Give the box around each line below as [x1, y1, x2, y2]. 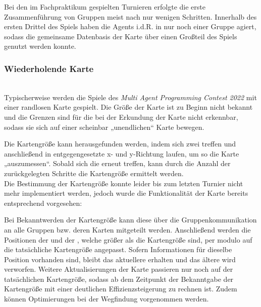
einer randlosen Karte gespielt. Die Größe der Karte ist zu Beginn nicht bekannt [4, 102, 253, 112]
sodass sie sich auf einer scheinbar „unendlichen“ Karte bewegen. [4, 121, 204, 132]
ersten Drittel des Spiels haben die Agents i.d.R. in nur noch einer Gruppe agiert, [4, 21, 256, 32]
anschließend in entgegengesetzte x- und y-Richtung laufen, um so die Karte [4, 148, 239, 159]
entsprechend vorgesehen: [4, 197, 82, 208]
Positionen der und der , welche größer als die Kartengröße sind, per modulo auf [4, 234, 252, 245]
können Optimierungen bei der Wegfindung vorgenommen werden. [4, 293, 209, 304]
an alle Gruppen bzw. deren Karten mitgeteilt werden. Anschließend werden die [4, 224, 251, 235]
